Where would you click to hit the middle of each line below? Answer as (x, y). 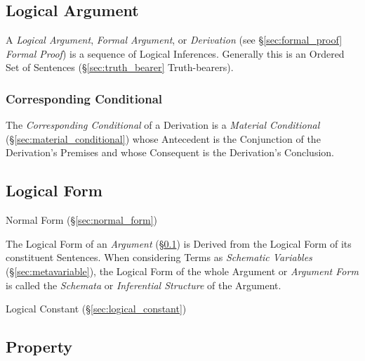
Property (39, 347)
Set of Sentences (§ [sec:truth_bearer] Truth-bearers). (120, 67)
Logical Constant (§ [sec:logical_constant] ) (96, 309)
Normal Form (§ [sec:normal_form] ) (82, 220)
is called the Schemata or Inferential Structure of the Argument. (144, 285)
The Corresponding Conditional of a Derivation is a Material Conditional (163, 125)
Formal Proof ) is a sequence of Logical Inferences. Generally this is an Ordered (175, 53)
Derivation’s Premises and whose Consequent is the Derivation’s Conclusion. (170, 152)
